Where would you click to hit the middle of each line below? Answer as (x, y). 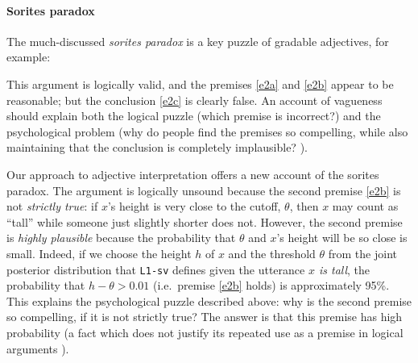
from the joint (362, 253)
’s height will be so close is (342, 238)
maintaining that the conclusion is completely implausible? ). (157, 147)
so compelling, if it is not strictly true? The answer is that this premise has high (205, 317)
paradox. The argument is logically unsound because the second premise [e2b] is (204, 190)
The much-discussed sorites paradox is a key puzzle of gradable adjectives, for (198, 41)
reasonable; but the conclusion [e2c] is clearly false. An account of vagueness (195, 100)
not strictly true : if (52, 206)
